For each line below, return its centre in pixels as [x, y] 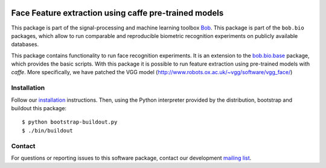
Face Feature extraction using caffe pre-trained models [117, 13]
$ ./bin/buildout [47, 130]
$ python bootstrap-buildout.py [70, 122]
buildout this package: [39, 108]
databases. [25, 45]
